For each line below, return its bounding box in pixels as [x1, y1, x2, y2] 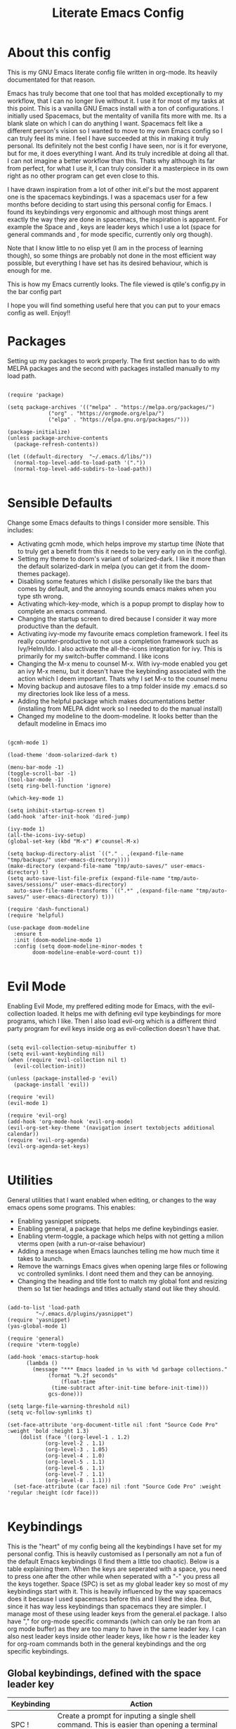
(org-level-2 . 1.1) [44, 1440, 105, 1447]
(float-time [60, 1378, 96, 1385]
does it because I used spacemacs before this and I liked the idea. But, [7, 1594, 212, 1603]
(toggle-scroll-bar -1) [7, 770, 77, 777]
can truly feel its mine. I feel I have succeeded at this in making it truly [7, 134, 209, 142]
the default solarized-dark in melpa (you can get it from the [17, 562, 190, 570]
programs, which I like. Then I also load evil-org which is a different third [7, 1017, 216, 1025]
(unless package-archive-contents [7, 434, 109, 441]
